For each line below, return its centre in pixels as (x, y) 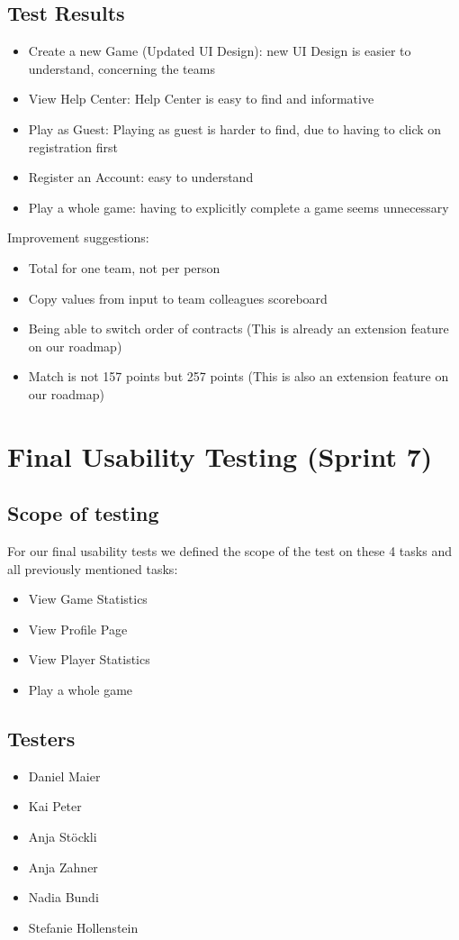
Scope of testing (83, 513)
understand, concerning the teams (121, 68)
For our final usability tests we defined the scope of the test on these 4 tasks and (229, 551)
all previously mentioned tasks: (93, 568)
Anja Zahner (63, 867)
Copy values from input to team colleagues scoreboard (178, 298)
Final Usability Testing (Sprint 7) (220, 456)
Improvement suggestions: (78, 237)
